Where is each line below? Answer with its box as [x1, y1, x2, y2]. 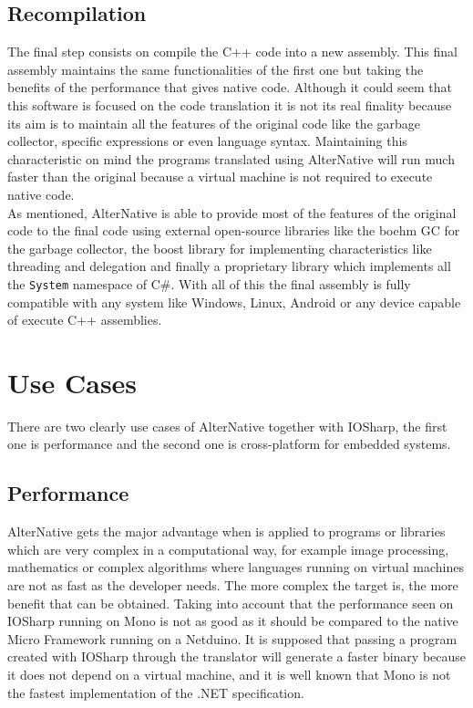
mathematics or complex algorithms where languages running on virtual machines [7, 557, 465, 577]
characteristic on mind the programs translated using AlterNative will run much [7, 149, 455, 168]
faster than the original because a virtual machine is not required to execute [7, 167, 433, 186]
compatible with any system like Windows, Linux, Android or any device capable [7, 292, 461, 311]
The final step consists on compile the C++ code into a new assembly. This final [7, 42, 458, 61]
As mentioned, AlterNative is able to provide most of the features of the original [7, 203, 457, 222]
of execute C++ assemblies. [7, 310, 162, 329]
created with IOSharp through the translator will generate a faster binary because [7, 647, 467, 666]
